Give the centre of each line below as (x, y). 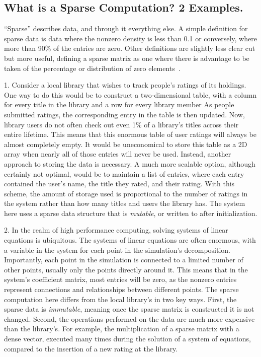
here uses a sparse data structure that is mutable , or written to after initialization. (131, 213)
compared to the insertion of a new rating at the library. (91, 348)
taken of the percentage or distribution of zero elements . (92, 68)
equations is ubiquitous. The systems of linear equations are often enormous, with (130, 240)
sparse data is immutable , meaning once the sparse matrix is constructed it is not (129, 309)
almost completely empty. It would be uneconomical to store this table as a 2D (126, 144)
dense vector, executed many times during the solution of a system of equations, (127, 339)
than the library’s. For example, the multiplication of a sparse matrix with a (122, 329)
